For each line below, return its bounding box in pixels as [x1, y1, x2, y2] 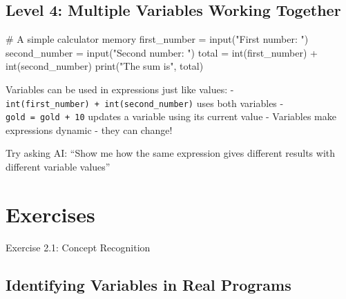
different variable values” [6, 160, 110, 174]
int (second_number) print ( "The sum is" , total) [6, 59, 204, 73]
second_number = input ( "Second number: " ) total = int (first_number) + [6, 45, 318, 59]
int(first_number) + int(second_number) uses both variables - [6, 95, 284, 110]
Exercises [6, 200, 95, 228]
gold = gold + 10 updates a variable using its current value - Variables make [6, 109, 336, 124]
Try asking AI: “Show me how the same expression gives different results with [6, 146, 336, 160]
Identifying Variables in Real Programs [6, 273, 291, 295]
